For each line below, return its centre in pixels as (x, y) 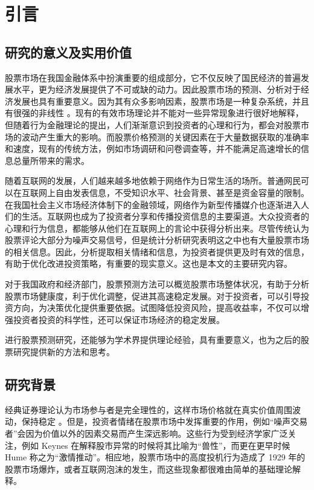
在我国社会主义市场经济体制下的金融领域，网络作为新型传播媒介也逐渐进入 (153, 204)
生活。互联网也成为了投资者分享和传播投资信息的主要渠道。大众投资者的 (165, 216)
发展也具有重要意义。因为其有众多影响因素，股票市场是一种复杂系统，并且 (161, 101)
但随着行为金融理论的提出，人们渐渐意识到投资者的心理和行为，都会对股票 (153, 124)
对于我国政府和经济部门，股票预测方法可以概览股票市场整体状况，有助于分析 (157, 284)
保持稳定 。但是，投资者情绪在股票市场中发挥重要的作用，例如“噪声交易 (165, 421)
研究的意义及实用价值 (68, 52)
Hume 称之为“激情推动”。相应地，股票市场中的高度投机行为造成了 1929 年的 (155, 457)
